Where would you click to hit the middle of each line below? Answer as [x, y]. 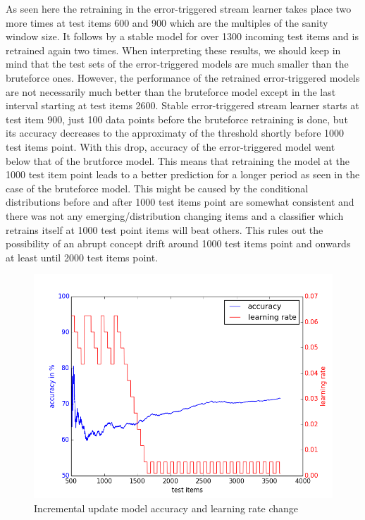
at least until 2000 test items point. [82, 257]
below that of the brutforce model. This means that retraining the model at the [178, 160]
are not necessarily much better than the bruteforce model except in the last [171, 91]
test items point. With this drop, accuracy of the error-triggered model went [171, 146]
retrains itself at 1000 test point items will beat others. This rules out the [165, 229]
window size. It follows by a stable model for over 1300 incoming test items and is [182, 36]
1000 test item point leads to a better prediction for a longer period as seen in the [183, 174]
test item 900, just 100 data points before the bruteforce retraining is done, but [177, 119]
